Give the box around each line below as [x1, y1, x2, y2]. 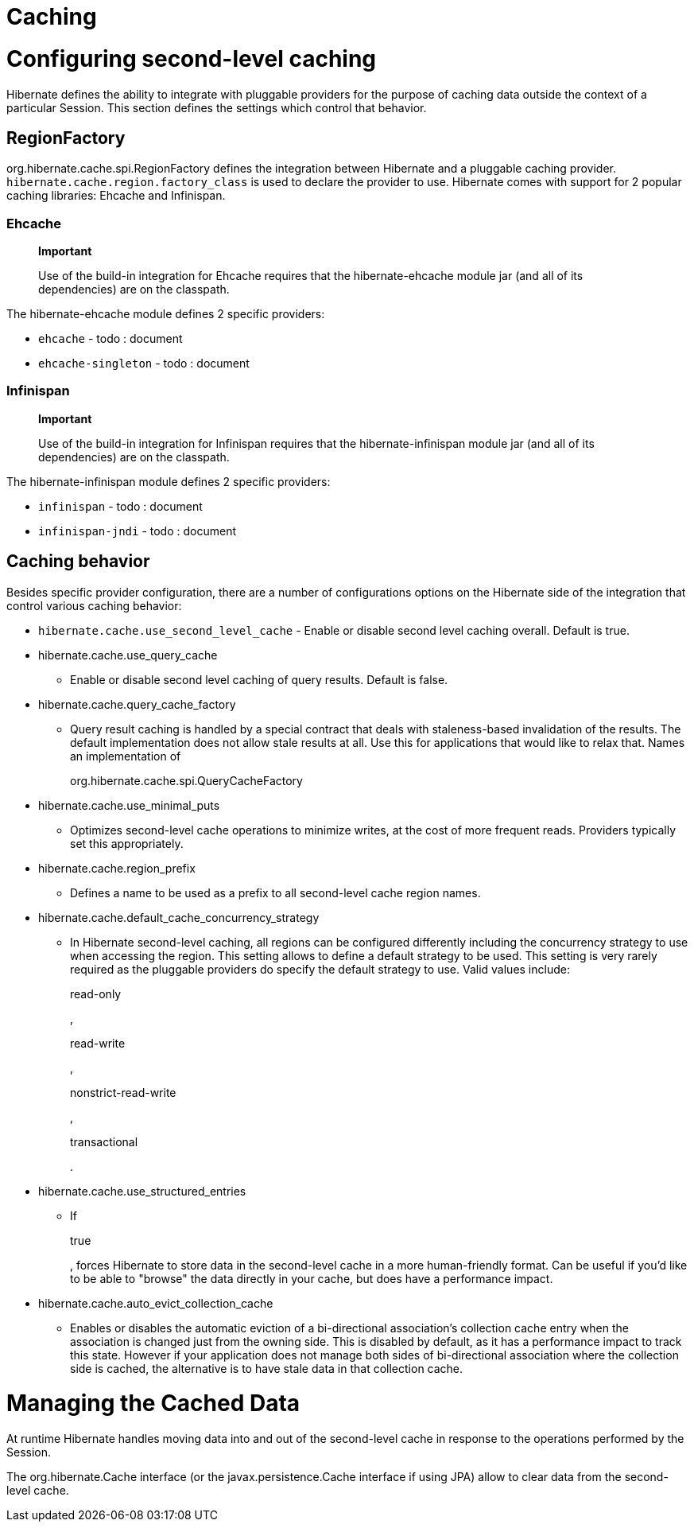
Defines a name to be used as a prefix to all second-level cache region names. [70, 885, 481, 900]
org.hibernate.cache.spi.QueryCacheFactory [70, 773, 303, 787]
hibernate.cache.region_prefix [38, 861, 196, 875]
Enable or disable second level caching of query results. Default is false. [70, 672, 448, 686]
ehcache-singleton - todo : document [38, 356, 250, 371]
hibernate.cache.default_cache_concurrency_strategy [38, 910, 320, 924]
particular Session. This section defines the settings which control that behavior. [6, 100, 427, 115]
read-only [70, 986, 122, 1001]
